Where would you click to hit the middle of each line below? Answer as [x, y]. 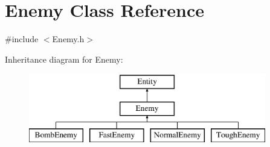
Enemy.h [68, 39]
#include [22, 39]
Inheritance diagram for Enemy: [64, 59]
